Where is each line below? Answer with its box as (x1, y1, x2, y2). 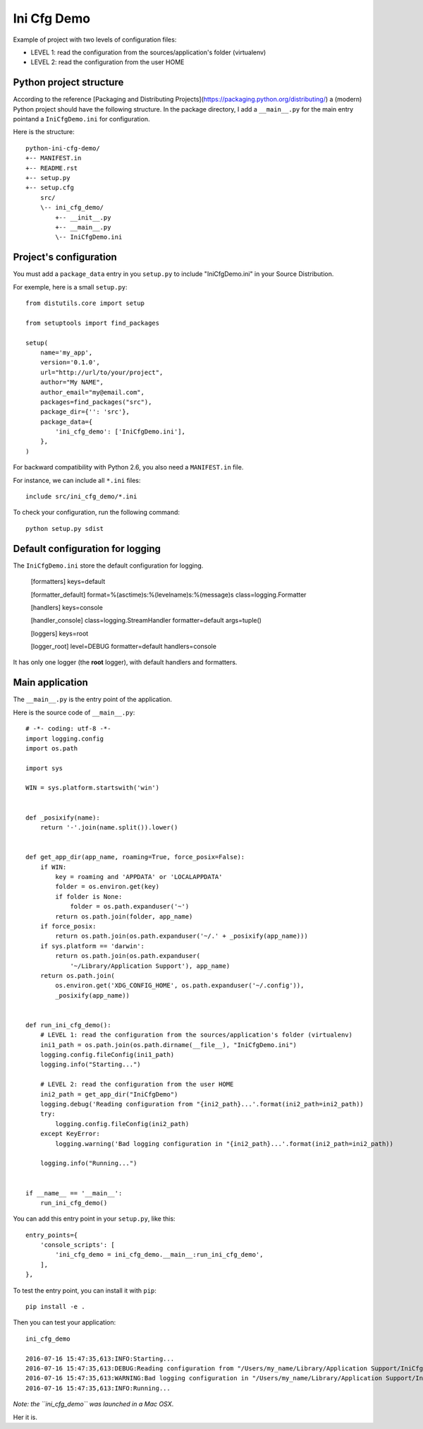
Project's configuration (13, 251, 118, 263)
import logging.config (25, 734, 104, 743)
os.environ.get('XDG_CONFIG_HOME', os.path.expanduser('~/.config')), (55, 981, 305, 990)
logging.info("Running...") (39, 1159, 137, 1168)
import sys (25, 764, 63, 772)
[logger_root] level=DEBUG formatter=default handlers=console (30, 642, 216, 651)
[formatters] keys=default (30, 578, 106, 586)
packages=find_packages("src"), (39, 397, 152, 406)
